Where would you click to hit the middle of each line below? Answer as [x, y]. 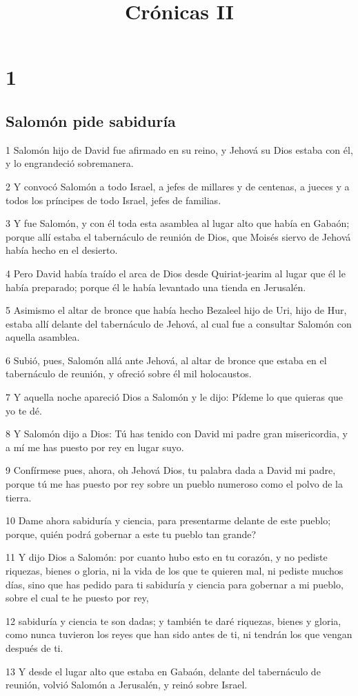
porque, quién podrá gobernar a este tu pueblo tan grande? [131, 534]
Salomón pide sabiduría [91, 120]
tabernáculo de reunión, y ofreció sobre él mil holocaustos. [129, 374]
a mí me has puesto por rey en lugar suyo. [95, 447]
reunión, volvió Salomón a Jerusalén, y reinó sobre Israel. [127, 685]
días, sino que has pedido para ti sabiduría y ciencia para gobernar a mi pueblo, [175, 584]
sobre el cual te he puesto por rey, [77, 598]
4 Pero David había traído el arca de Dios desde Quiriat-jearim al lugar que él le [176, 273]
